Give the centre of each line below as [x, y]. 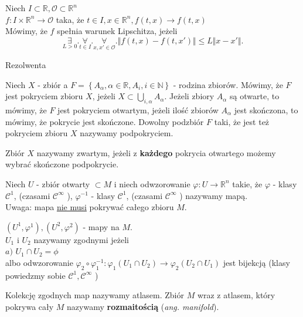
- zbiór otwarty [63, 183]
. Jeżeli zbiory [189, 96]
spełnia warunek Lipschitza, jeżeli [117, 31]
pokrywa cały [30, 306]
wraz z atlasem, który [236, 295]
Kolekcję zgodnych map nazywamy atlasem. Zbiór [95, 295]
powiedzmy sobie [35, 275]
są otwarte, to [255, 96]
